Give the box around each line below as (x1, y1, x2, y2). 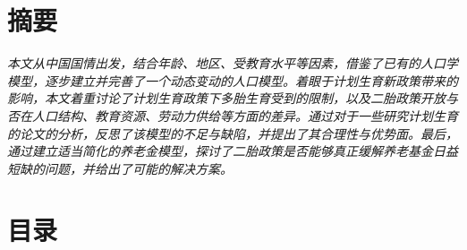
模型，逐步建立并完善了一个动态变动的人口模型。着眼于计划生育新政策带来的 (7, 71, 458, 90)
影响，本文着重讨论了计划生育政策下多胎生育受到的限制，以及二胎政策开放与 (7, 89, 458, 108)
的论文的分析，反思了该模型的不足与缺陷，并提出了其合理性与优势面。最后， (7, 124, 458, 142)
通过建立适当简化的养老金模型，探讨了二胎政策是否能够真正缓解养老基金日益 (7, 142, 458, 160)
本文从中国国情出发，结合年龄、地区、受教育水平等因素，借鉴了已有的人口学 (7, 54, 458, 73)
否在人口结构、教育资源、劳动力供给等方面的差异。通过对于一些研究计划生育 (7, 106, 458, 125)
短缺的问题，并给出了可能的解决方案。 (7, 159, 233, 177)
